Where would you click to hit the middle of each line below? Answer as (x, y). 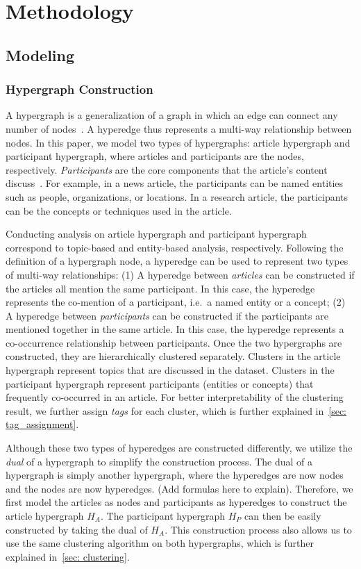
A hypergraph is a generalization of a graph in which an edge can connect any (172, 115)
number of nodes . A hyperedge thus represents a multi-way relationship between (179, 128)
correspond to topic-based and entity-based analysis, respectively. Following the (175, 247)
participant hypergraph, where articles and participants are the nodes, (155, 156)
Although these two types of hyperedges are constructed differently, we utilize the (179, 448)
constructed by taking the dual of (77, 529)
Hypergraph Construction (79, 89)
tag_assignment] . (42, 424)
